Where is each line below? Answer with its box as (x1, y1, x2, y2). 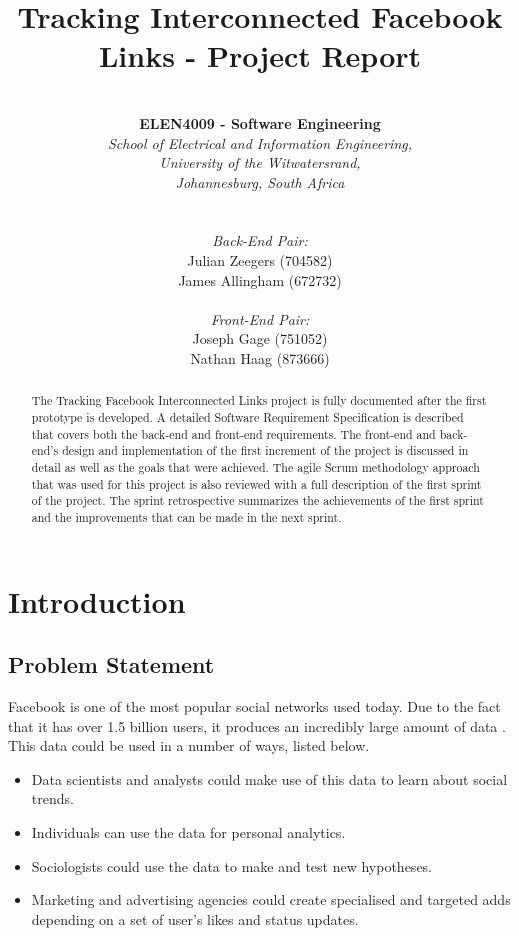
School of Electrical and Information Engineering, (107, 132, 413, 153)
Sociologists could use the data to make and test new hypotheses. (31, 855, 432, 876)
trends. (31, 788, 74, 809)
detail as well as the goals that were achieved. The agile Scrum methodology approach (31, 459, 480, 476)
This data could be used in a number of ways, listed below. (8, 735, 370, 756)
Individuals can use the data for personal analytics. (31, 822, 346, 843)
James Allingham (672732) (178, 269, 342, 290)
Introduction (8, 580, 186, 621)
